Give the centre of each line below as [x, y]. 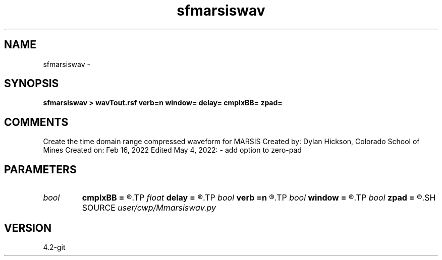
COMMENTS [36, 122]
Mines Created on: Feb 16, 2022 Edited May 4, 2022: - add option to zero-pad [172, 150]
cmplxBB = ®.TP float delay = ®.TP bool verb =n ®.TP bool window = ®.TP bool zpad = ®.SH [259, 198]
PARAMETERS [40, 169]
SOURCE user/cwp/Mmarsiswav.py [149, 208]
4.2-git [54, 247]
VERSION [28, 228]
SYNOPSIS [32, 84]
